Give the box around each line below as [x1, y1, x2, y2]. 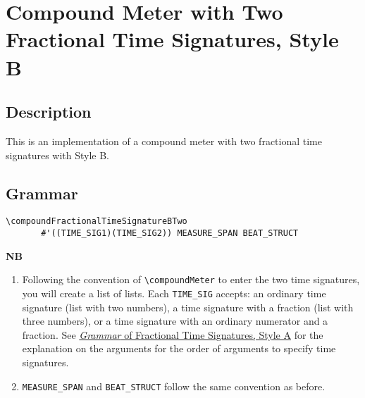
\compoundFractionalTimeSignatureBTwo [6, 216, 187, 227]
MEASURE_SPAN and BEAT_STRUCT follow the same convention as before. [22, 378, 326, 393]
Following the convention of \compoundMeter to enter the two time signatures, [22, 272, 360, 287]
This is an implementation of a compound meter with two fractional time [6, 133, 322, 148]
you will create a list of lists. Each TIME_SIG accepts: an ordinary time [22, 285, 326, 300]
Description [6, 101, 92, 123]
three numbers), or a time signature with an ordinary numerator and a [22, 313, 328, 328]
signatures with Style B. [6, 147, 109, 162]
